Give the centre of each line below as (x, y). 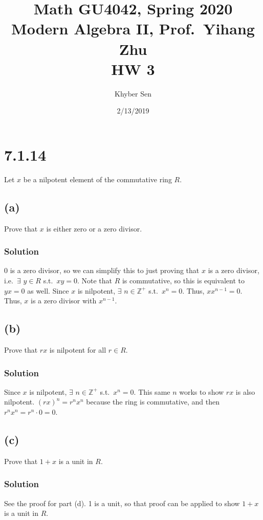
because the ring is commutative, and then (153, 402)
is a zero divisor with (64, 301)
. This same (152, 391)
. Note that (95, 281)
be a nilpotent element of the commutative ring (97, 179)
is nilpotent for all (78, 350)
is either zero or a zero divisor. (94, 228)
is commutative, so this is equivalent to (183, 281)
